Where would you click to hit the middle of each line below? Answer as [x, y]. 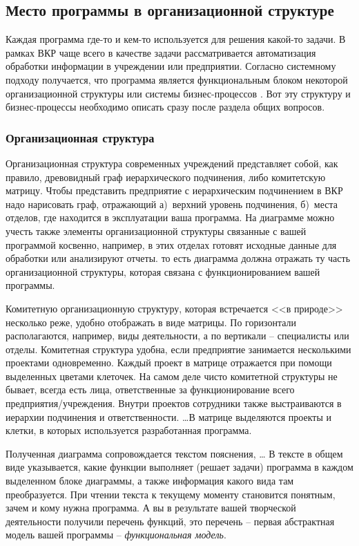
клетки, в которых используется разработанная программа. [129, 430]
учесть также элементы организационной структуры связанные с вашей [156, 230]
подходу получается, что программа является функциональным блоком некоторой [177, 79]
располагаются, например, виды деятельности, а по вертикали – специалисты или [177, 336]
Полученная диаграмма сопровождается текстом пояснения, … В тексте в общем [174, 453]
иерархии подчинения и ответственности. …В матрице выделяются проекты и [168, 416]
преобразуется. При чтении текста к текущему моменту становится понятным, [171, 494]
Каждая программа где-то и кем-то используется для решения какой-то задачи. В [176, 39]
